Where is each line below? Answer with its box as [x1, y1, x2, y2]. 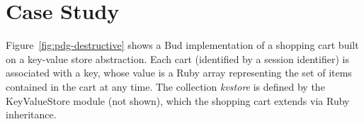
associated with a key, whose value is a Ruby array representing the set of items [6, 65, 352, 80]
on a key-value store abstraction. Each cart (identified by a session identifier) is [6, 51, 349, 66]
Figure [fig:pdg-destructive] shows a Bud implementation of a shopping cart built [6, 38, 359, 52]
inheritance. [6, 107, 57, 122]
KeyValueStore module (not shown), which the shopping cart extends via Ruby [6, 93, 350, 108]
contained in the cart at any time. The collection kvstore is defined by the [6, 79, 325, 94]
